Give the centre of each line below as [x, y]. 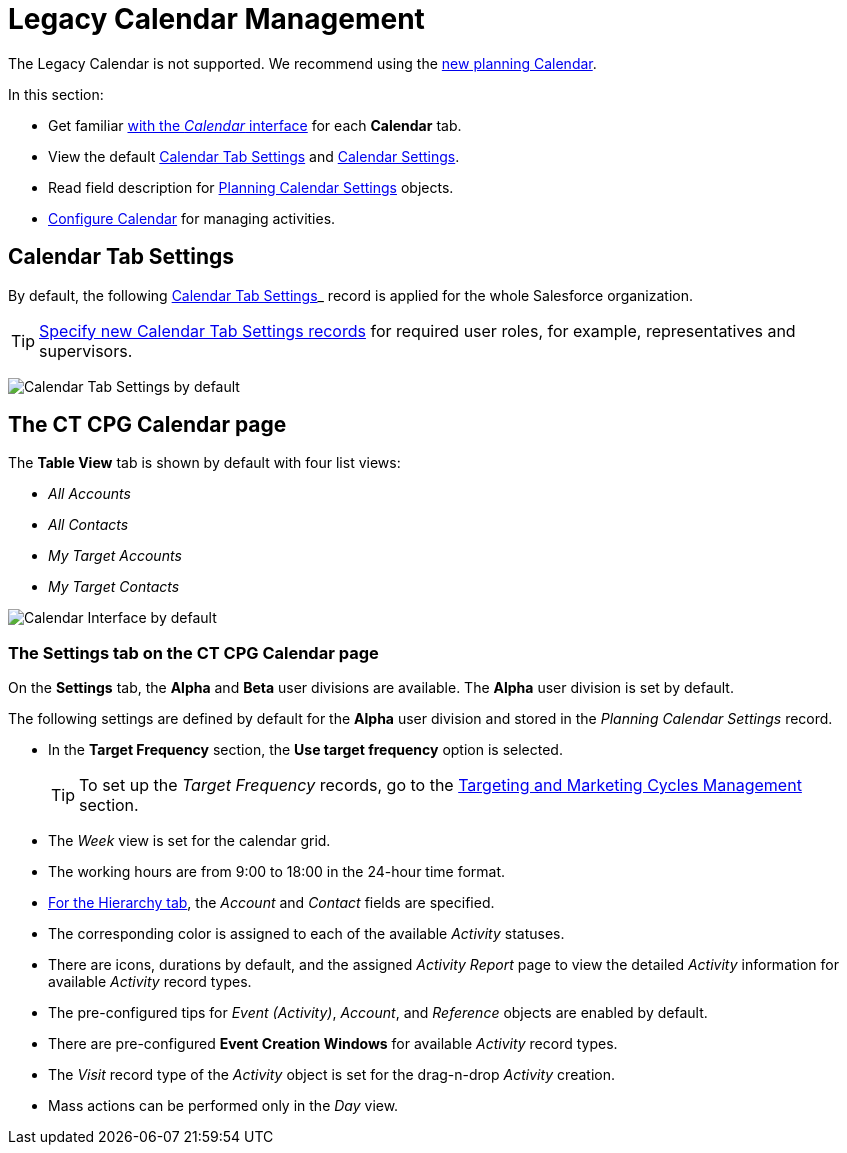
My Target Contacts [114, 587]
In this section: [56, 94]
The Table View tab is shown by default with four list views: [204, 463]
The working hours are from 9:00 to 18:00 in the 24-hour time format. [277, 872]
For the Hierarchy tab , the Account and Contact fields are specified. [271, 903]
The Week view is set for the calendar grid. [189, 841]
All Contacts [88, 525]
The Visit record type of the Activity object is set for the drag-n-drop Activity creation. [331, 1075]
